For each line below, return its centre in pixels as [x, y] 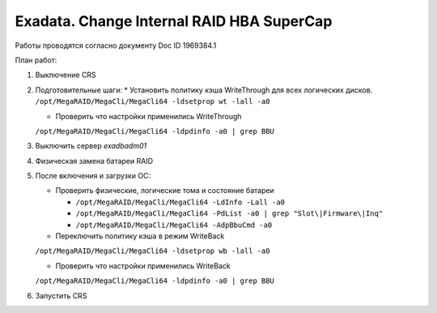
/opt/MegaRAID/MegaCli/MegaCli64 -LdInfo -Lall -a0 [180, 202]
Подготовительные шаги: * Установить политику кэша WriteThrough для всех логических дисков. [204, 90]
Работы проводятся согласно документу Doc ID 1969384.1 [116, 45]
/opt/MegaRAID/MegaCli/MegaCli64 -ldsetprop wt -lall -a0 [153, 102]
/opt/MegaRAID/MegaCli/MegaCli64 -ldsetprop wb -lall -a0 [153, 251]
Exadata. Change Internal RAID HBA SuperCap [174, 21]
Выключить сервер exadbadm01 [91, 146]
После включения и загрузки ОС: [93, 176]
